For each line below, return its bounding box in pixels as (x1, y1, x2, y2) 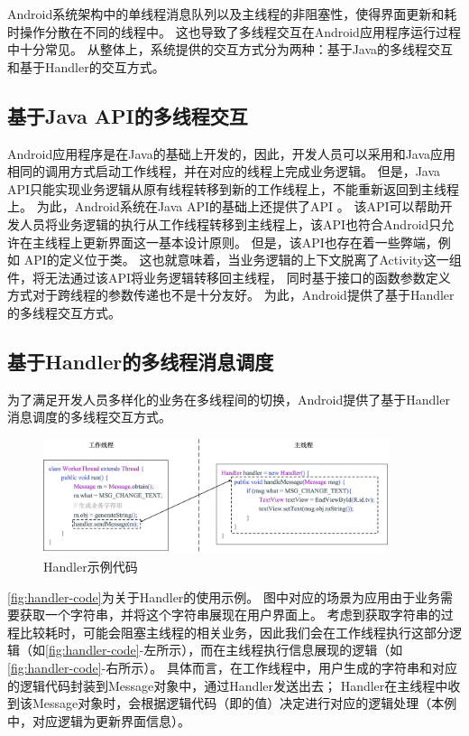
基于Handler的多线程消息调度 (7, 347, 274, 375)
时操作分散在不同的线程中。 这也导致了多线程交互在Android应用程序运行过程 (7, 22, 461, 41)
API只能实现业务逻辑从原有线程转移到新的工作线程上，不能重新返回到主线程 (7, 179, 460, 198)
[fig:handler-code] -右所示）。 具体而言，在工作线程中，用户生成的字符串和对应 (7, 657, 458, 676)
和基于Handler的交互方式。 (7, 57, 165, 76)
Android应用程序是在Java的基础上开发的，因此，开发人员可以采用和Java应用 (7, 144, 456, 163)
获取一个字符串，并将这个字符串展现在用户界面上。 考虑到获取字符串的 (19, 605, 441, 624)
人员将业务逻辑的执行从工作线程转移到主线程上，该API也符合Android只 (19, 214, 442, 233)
